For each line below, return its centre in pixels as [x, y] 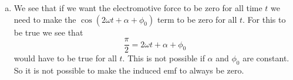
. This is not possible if [164, 58]
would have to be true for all [65, 58]
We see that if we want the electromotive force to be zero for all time [138, 8]
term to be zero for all [197, 19]
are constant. [266, 58]
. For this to [264, 19]
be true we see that [48, 32]
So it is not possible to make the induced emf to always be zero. [129, 70]
